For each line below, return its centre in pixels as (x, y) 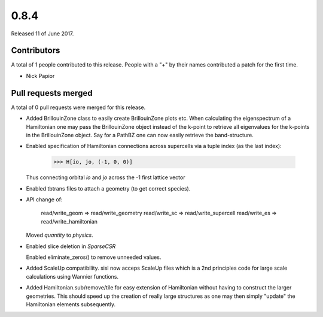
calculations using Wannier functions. (72, 276)
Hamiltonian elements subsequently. (71, 304)
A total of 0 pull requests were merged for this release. (78, 107)
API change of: (44, 200)
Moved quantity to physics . (60, 235)
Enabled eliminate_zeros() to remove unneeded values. (94, 257)
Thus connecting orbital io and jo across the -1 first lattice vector (106, 177)
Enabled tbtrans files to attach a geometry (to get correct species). (108, 188)
